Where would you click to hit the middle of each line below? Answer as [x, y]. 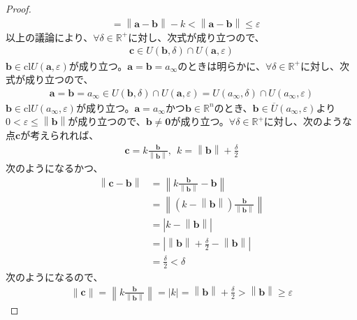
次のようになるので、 [54, 276]
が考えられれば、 [60, 134]
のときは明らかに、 [221, 65]
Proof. [19, 8]
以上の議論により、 [50, 37]
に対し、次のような [308, 121]
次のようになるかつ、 [54, 168]
